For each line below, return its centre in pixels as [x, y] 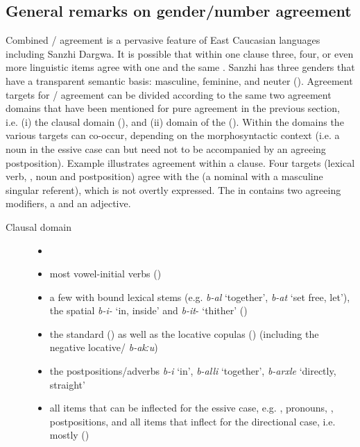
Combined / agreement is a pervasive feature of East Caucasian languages [163, 40]
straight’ [67, 384]
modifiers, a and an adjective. [68, 203]
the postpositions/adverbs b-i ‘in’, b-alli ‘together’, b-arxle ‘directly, [193, 371]
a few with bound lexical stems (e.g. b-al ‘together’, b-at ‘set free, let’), [200, 296]
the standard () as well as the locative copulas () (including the [184, 333]
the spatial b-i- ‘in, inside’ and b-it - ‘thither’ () [148, 310]
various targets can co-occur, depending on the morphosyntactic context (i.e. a [173, 135]
